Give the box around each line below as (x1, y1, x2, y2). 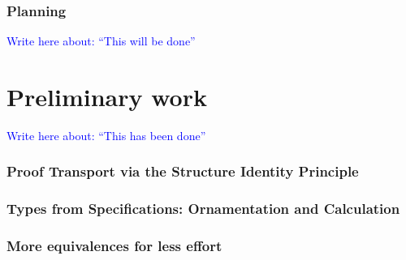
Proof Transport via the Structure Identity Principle (6, 161, 359, 181)
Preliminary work (6, 80, 207, 113)
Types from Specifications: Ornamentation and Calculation (6, 198, 400, 219)
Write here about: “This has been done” (6, 126, 206, 143)
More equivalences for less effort (6, 236, 222, 256)
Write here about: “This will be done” (6, 32, 196, 49)
